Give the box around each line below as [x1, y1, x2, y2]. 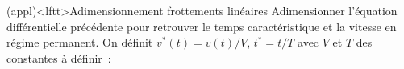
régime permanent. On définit [6, 34, 153, 51]
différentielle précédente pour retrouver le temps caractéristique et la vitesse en [6, 18, 397, 34]
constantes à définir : [6, 49, 111, 66]
